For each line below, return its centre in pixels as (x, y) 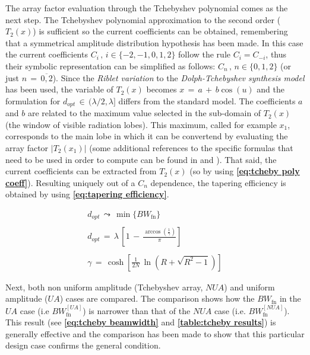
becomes (162, 89)
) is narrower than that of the (137, 310)
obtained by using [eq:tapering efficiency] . (87, 194)
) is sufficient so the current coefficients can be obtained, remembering (160, 31)
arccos (153, 232)
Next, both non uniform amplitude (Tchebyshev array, (104, 287)
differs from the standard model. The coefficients (207, 100)
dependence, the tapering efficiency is (218, 182)
